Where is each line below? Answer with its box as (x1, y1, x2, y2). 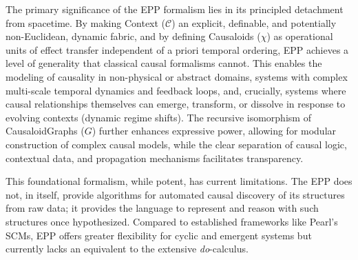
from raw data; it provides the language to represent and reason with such (6, 201, 319, 215)
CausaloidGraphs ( (6, 123, 85, 138)
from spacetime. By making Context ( (6, 15, 166, 30)
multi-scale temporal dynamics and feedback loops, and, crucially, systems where (6, 83, 346, 97)
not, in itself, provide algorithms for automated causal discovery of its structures (6, 187, 345, 201)
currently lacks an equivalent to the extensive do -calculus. (6, 241, 249, 256)
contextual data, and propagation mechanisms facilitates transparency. (6, 150, 304, 165)
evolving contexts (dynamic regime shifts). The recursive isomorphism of (6, 110, 311, 124)
